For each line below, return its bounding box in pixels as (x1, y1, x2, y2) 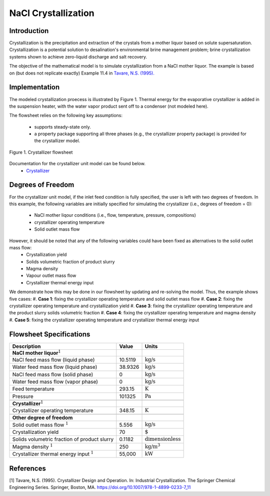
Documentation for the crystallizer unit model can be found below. (9, 161, 146, 167)
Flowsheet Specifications (9, 330, 90, 338)
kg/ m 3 (144, 442, 160, 450)
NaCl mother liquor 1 (12, 348, 61, 356)
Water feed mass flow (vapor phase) (12, 378, 98, 385)
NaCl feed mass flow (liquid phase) (12, 356, 95, 363)
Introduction (9, 27, 49, 35)
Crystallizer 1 (12, 399, 43, 407)
